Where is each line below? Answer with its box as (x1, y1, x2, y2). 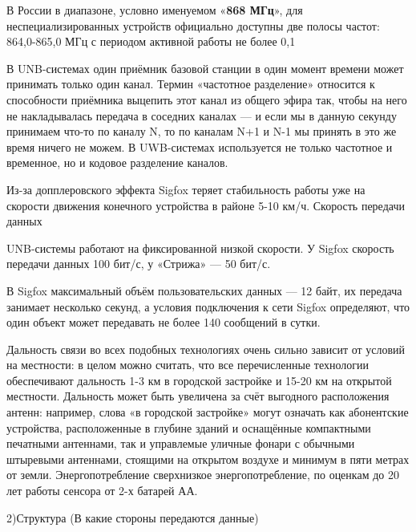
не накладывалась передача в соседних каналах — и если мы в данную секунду (6, 107, 397, 124)
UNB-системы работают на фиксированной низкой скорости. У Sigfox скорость (6, 239, 394, 256)
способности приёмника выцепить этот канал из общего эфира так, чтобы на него (6, 91, 407, 108)
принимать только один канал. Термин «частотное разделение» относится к (6, 75, 375, 92)
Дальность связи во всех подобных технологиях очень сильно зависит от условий (6, 340, 406, 357)
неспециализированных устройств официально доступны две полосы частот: (6, 17, 380, 34)
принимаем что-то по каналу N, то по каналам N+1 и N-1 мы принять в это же (6, 123, 397, 140)
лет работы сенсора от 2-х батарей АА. (6, 482, 198, 499)
